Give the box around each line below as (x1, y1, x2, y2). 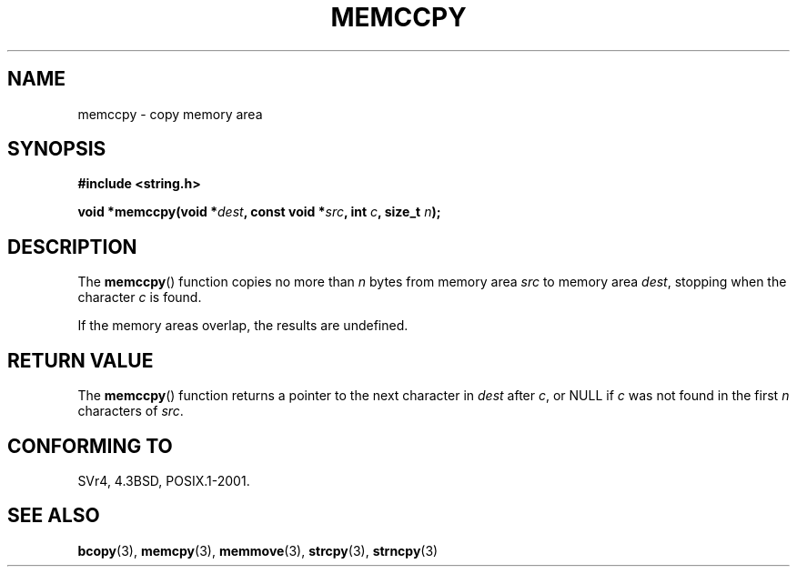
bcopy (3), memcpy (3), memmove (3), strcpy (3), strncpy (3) (77, 542, 439, 559)
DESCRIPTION (7, 235, 137, 258)
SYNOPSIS (7, 137, 106, 161)
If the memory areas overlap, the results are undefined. (77, 317, 409, 334)
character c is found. (77, 289, 202, 306)
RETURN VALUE (7, 348, 154, 372)
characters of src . (77, 403, 184, 419)
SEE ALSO (7, 504, 100, 528)
